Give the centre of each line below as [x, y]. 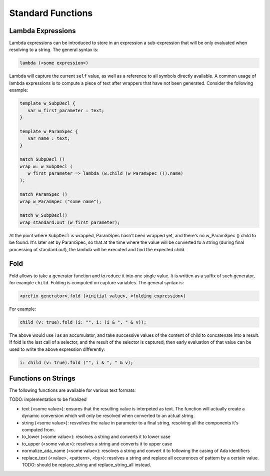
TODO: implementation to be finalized [48, 399]
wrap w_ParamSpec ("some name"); [61, 201]
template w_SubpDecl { [47, 103]
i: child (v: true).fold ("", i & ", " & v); [76, 362]
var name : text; [49, 138]
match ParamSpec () [43, 194]
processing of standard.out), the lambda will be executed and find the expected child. [97, 249]
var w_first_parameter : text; [66, 110]
